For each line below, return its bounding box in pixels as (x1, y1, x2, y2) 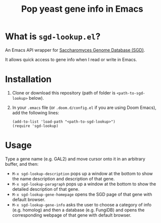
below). (28, 95, 44, 101)
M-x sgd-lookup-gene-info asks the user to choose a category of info (12, 201, 152, 207)
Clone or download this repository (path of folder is (12, 89, 116, 96)
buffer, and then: (5, 161, 39, 167)
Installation (5, 74, 52, 85)
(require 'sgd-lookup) (12, 123, 59, 128)
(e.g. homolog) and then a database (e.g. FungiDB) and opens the (12, 207, 145, 213)
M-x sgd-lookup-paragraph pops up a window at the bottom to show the (12, 181, 157, 187)
